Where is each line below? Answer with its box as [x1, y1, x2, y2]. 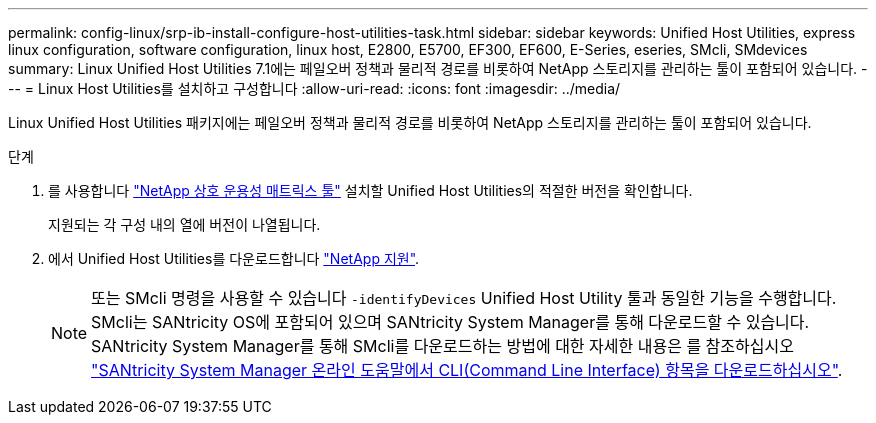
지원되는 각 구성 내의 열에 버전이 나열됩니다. [48, 216, 321, 233]
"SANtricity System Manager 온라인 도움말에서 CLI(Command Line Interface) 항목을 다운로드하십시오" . [91, 360, 843, 380]
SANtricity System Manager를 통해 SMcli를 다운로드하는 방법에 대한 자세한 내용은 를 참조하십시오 [91, 336, 794, 356]
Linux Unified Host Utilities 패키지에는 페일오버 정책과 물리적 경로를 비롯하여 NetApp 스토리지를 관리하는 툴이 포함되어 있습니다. [8, 114, 812, 131]
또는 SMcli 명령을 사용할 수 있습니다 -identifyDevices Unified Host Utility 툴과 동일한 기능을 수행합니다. [91, 288, 837, 308]
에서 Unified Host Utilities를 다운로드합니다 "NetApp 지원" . [48, 250, 420, 267]
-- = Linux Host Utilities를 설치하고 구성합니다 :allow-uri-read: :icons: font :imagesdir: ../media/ [8, 80, 621, 97]
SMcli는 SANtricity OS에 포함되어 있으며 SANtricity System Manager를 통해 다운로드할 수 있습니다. [91, 312, 810, 332]
